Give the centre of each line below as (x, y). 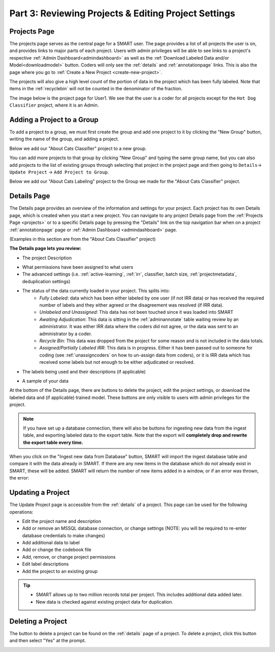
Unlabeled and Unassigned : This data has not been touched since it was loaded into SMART (136, 312)
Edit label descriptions (45, 564)
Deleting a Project (38, 621)
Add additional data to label (51, 543)
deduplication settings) (46, 281)
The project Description (47, 258)
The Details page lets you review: (45, 248)
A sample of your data (45, 381)
